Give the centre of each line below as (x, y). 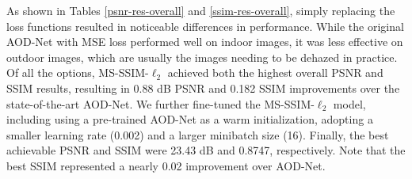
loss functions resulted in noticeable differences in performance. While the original (205, 26)
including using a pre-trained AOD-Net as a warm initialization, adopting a (190, 119)
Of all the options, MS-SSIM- (78, 72)
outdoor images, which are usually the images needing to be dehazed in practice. (202, 57)
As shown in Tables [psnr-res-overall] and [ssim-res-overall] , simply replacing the (201, 10)
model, (349, 103)
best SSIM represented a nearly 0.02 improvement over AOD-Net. (166, 165)
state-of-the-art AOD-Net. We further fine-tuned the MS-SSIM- (160, 103)
